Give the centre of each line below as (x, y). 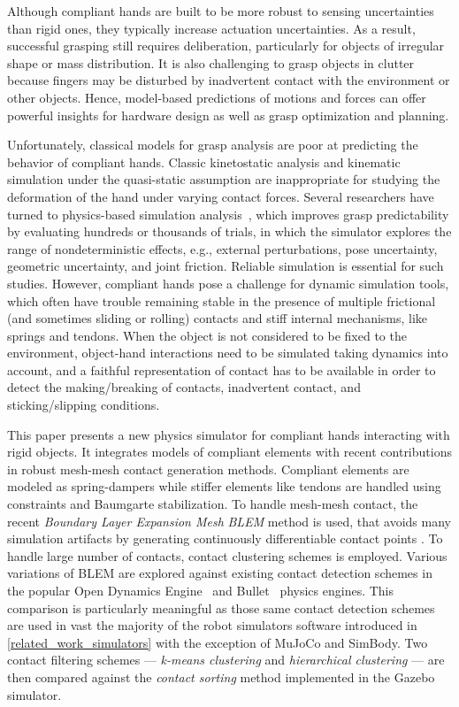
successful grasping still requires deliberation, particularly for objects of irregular (226, 46)
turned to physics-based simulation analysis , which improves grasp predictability (228, 214)
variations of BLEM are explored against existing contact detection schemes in (220, 573)
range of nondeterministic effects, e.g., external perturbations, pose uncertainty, (222, 248)
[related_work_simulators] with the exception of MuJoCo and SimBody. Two (218, 642)
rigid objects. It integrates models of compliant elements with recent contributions (229, 452)
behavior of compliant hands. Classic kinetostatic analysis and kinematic (204, 161)
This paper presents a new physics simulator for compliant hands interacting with (229, 434)
